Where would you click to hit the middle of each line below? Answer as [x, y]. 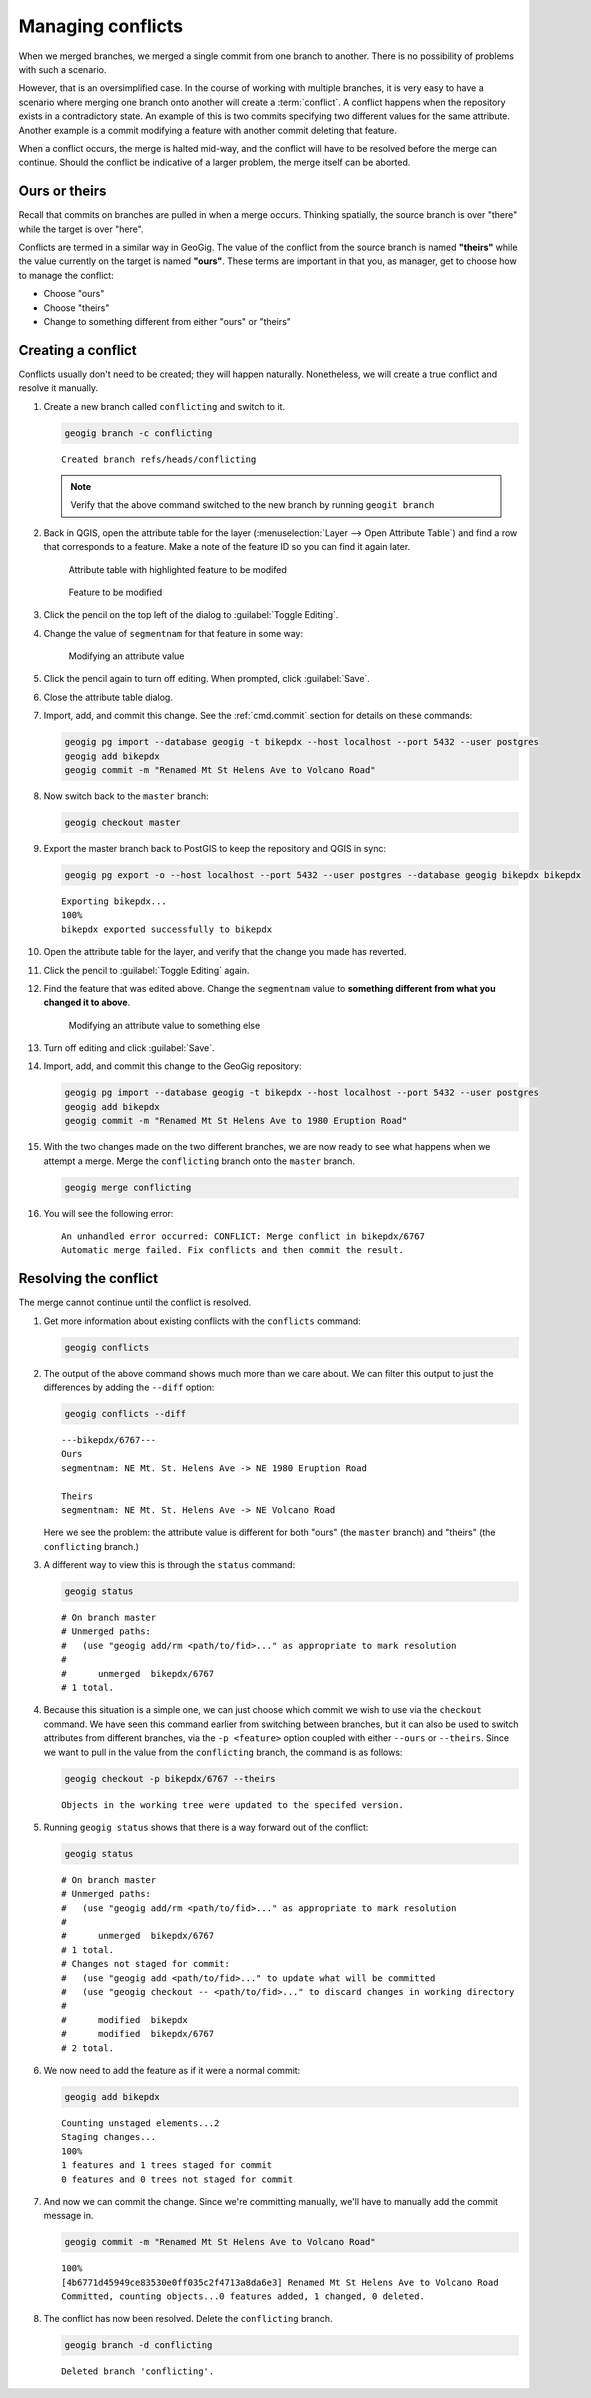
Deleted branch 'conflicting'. [138, 2371]
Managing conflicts [101, 26]
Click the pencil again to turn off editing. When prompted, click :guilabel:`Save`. [206, 679]
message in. [68, 2216]
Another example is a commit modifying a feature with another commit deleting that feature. [207, 130]
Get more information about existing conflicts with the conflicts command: [202, 1321]
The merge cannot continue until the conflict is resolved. [135, 1302]
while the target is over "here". [81, 229]
